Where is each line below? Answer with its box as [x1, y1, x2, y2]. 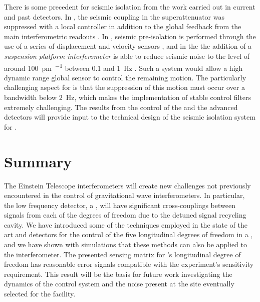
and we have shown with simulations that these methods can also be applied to [4, 239, 247, 250]
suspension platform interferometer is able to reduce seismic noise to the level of [4, 50, 250, 61]
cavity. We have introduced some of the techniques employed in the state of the [4, 219, 247, 230]
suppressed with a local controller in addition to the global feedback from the [4, 21, 241, 32]
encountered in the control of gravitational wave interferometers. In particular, [4, 190, 245, 200]
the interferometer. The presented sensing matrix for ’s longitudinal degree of [4, 249, 241, 259]
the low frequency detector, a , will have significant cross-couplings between [4, 199, 235, 210]
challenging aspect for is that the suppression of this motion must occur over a [4, 82, 245, 92]
